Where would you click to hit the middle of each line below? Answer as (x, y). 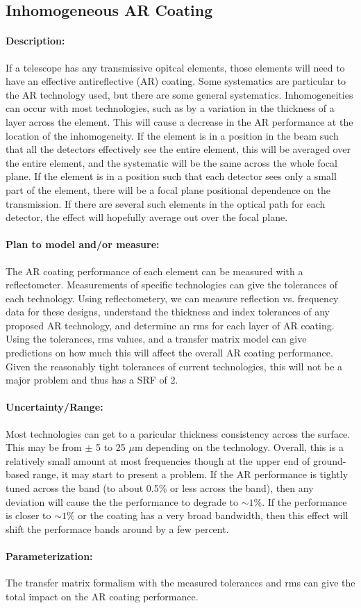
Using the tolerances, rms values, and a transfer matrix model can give (156, 339)
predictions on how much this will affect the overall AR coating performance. (169, 353)
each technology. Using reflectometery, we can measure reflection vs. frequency (172, 298)
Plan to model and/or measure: (83, 244)
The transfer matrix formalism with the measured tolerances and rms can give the (180, 583)
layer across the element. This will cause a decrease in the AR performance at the (179, 121)
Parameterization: (49, 556)
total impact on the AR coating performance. (102, 596)
